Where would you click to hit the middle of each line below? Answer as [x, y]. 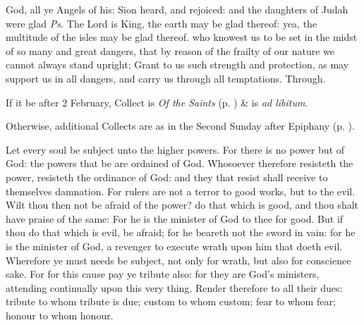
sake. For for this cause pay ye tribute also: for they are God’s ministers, [163, 274]
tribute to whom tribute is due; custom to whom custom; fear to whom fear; [171, 301]
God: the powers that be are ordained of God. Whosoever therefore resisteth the [180, 163]
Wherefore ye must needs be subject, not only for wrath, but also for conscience [178, 260]
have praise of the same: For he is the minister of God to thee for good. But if [175, 218]
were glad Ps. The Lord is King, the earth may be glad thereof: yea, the [162, 23]
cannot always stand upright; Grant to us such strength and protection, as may [177, 65]
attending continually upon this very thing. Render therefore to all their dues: [174, 287]
